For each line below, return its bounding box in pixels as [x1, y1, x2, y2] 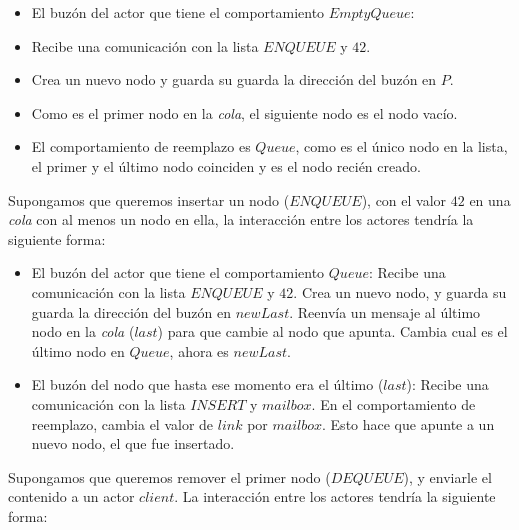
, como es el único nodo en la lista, [295, 136, 508, 157]
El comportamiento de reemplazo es [31, 136, 251, 157]
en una [469, 189, 511, 210]
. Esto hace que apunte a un [322, 413, 495, 434]
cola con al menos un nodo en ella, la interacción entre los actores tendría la [8, 209, 474, 230]
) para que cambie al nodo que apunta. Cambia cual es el [157, 321, 508, 342]
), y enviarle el [403, 466, 492, 487]
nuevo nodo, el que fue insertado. [31, 433, 235, 454]
